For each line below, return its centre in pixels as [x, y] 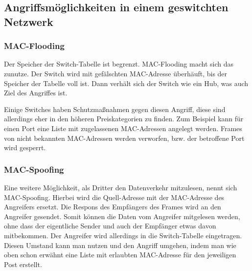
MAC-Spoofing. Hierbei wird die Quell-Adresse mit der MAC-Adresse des [114, 197]
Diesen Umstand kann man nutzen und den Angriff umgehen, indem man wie [120, 245]
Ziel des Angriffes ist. [36, 93]
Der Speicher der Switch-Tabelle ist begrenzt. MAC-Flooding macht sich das [119, 64]
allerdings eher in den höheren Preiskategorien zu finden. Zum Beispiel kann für [124, 119]
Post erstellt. [23, 264]
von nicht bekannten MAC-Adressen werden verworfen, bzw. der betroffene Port [124, 138]
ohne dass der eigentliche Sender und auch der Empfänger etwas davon [110, 226]
